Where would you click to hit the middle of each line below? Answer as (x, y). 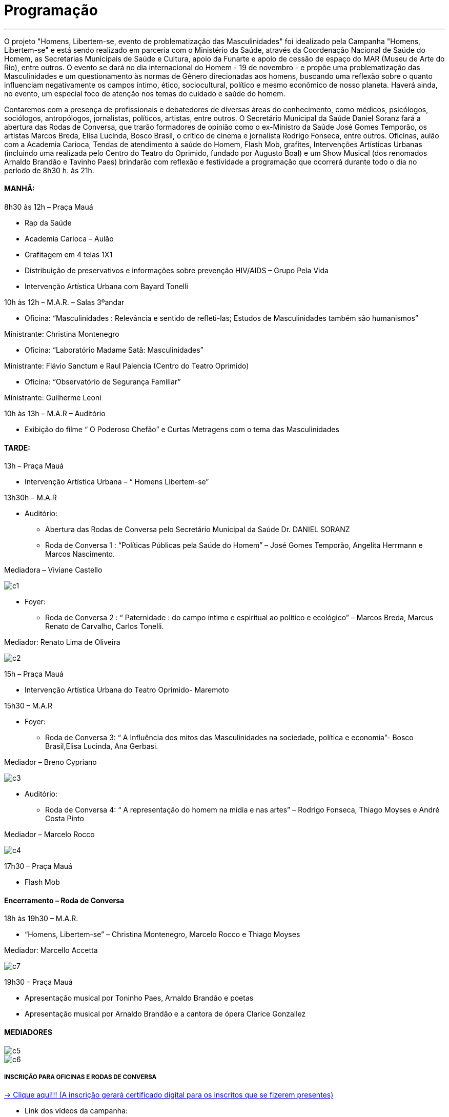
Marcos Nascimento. (80, 554)
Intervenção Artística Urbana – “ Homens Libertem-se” (117, 482)
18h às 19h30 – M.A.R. (41, 919)
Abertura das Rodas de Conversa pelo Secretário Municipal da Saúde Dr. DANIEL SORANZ (198, 530)
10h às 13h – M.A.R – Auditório (55, 413)
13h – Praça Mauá (34, 466)
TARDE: (17, 448)
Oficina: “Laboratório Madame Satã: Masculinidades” (114, 350)
